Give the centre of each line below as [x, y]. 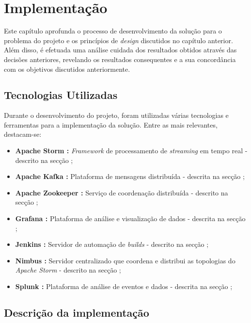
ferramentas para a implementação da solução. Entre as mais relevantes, [111, 124]
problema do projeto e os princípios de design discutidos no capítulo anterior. [118, 40]
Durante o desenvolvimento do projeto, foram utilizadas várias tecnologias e [116, 115]
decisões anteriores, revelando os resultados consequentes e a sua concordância [120, 59]
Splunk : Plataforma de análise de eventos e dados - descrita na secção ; [124, 286]
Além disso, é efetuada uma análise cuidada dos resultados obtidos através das [120, 50]
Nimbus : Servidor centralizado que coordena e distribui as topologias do [125, 260]
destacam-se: [23, 134]
